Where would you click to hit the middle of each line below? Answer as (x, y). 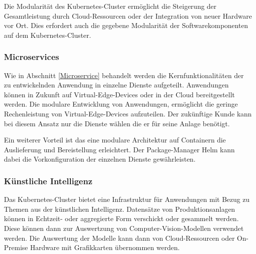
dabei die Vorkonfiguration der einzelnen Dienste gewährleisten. (100, 159)
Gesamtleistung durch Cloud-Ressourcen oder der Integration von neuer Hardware (128, 15)
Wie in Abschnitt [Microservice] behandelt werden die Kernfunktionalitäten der (124, 75)
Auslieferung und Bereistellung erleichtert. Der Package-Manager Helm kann (119, 149)
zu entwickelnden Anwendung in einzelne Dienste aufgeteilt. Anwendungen (116, 85)
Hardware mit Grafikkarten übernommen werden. (105, 247)
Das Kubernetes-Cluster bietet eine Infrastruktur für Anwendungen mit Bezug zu (127, 199)
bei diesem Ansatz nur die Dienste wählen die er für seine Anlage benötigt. (117, 123)
